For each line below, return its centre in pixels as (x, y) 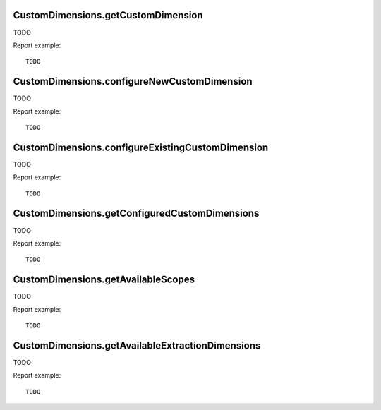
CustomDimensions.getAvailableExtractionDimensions (137, 345)
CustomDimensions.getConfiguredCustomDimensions (136, 213)
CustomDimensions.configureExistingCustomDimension (141, 147)
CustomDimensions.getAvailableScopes (104, 280)
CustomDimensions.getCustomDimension (108, 15)
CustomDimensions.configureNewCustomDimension (133, 82)
